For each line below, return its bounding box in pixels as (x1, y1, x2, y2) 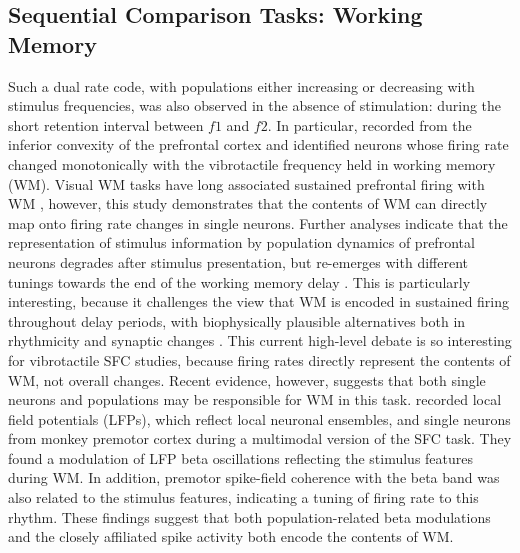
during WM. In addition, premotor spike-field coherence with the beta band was (8, 467, 500, 488)
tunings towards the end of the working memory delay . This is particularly (8, 271, 471, 292)
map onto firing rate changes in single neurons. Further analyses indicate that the (8, 212, 508, 233)
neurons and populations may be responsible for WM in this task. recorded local (8, 389, 502, 410)
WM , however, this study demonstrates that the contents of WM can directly (8, 193, 488, 214)
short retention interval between (8, 114, 204, 135)
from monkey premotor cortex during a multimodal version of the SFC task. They (8, 428, 512, 449)
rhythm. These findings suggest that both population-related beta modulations (8, 506, 491, 527)
